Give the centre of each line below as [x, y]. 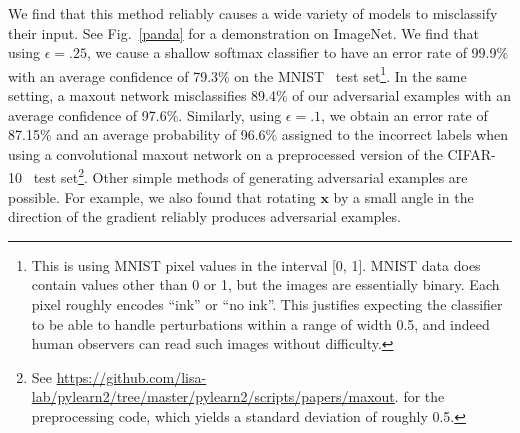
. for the [419, 396]
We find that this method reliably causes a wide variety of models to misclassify [253, 13]
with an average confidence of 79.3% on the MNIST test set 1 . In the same [237, 74]
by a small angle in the [403, 196]
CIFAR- [471, 153]
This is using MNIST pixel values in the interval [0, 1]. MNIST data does [256, 264]
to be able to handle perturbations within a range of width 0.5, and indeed [260, 323]
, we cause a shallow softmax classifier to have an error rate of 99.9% [297, 52]
